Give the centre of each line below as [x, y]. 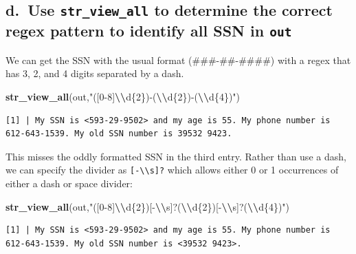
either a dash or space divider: [69, 183]
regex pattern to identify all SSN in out [149, 31]
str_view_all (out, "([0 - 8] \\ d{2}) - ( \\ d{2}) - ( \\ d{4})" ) [123, 96]
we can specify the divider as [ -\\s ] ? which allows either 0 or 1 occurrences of [172, 170]
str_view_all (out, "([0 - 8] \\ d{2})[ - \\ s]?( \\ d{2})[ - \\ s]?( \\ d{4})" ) [148, 206]
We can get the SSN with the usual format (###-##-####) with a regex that [178, 60]
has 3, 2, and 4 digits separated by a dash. [95, 73]
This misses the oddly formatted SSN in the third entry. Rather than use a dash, [176, 156]
